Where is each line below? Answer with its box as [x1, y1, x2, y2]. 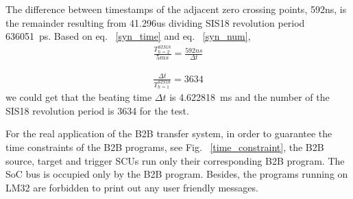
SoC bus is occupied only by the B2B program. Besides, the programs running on [5, 167, 348, 181]
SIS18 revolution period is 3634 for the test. [5, 103, 189, 117]
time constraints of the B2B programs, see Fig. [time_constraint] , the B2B [5, 140, 324, 154]
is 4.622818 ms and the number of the [169, 90, 330, 104]
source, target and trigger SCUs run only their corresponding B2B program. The [5, 153, 345, 167]
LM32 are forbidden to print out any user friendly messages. [5, 180, 258, 194]
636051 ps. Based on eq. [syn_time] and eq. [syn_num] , [5, 29, 251, 43]
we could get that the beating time [5, 90, 152, 104]
